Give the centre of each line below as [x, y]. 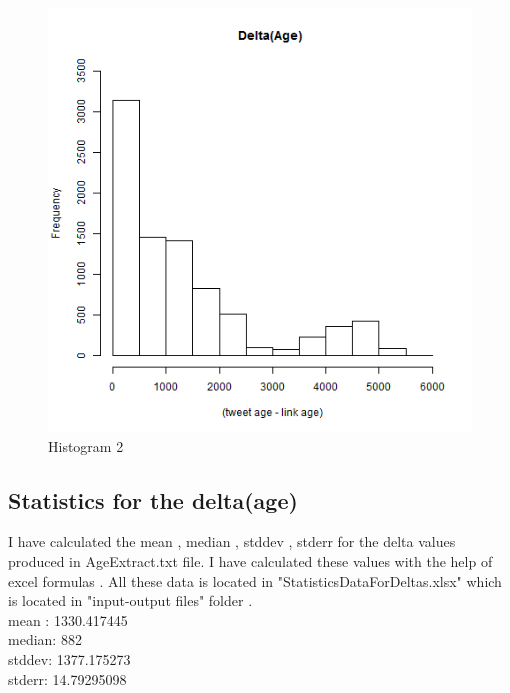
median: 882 [45, 639]
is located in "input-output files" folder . [130, 600]
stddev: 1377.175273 [69, 658]
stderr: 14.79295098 [67, 678]
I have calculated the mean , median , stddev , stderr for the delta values [232, 541]
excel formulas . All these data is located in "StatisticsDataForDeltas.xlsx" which [255, 580]
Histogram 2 [86, 445]
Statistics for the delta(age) [153, 499]
